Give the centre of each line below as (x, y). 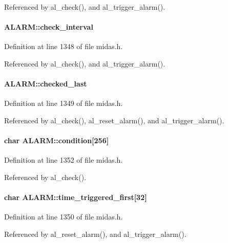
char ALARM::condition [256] (57, 140)
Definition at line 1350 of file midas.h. (64, 217)
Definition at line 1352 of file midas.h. (64, 160)
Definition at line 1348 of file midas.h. (64, 46)
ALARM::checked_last (46, 84)
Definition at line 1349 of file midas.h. (64, 103)
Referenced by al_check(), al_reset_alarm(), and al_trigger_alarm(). (114, 120)
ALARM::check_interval (49, 27)
